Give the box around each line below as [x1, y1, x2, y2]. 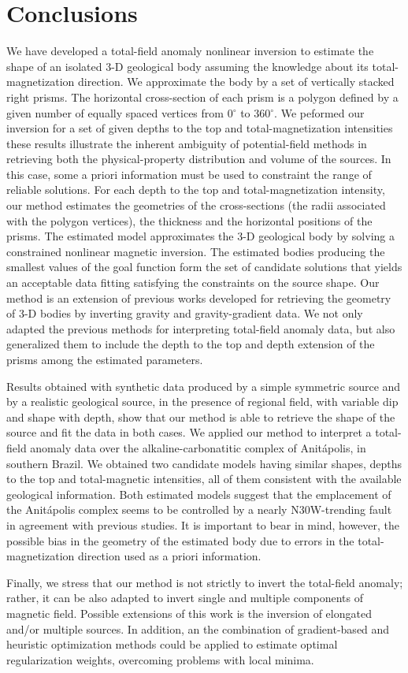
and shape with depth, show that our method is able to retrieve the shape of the [6, 408, 395, 425]
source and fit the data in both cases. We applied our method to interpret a [6, 424, 372, 441]
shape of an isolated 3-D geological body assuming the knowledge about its [6, 58, 369, 74]
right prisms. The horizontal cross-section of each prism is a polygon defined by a [6, 88, 399, 105]
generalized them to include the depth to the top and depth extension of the [6, 336, 375, 352]
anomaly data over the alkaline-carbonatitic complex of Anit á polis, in [30, 439, 366, 455]
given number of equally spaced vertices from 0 [6, 104, 233, 121]
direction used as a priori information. [77, 548, 261, 564]
